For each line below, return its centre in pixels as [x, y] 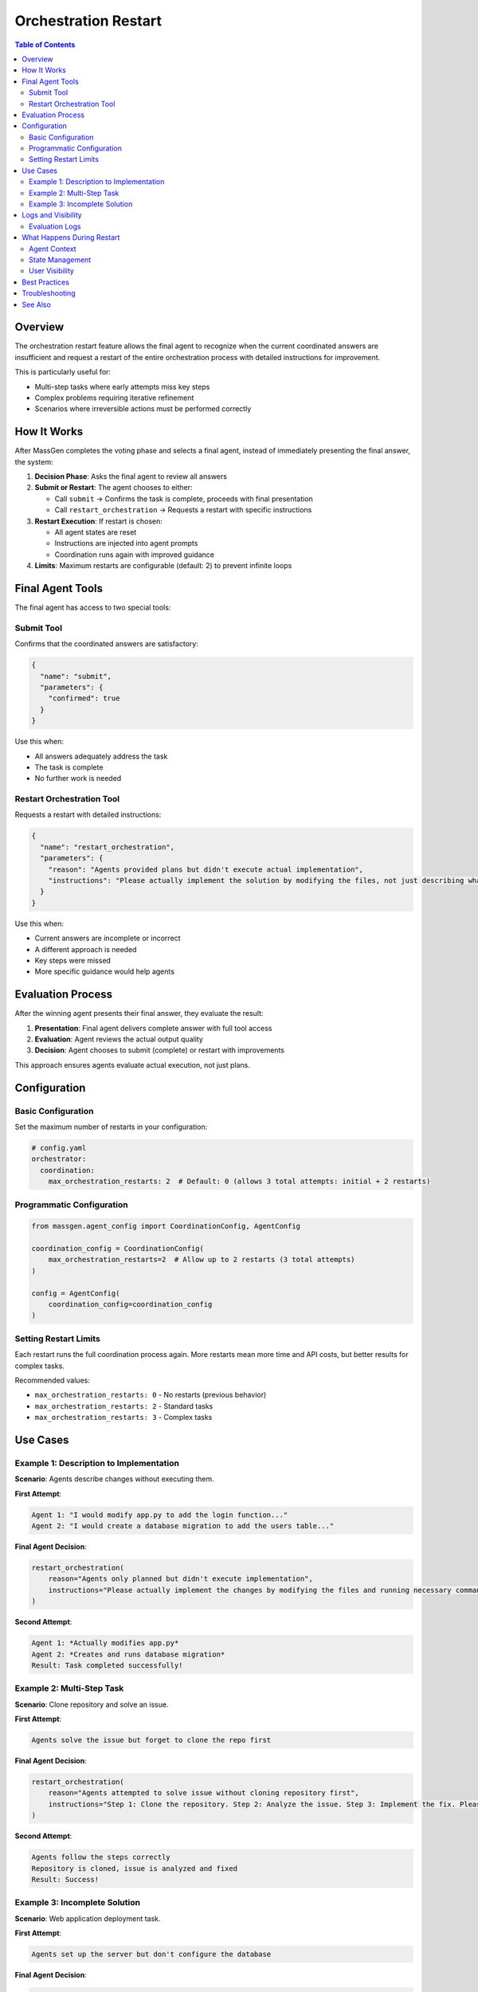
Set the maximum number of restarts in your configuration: [111, 1127]
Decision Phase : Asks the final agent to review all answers [131, 476]
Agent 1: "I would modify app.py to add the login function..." [160, 1515]
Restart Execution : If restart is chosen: [99, 521]
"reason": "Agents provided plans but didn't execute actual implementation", [206, 869]
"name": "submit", [76, 676]
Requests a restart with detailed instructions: [88, 815]
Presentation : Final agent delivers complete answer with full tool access [153, 1028]
